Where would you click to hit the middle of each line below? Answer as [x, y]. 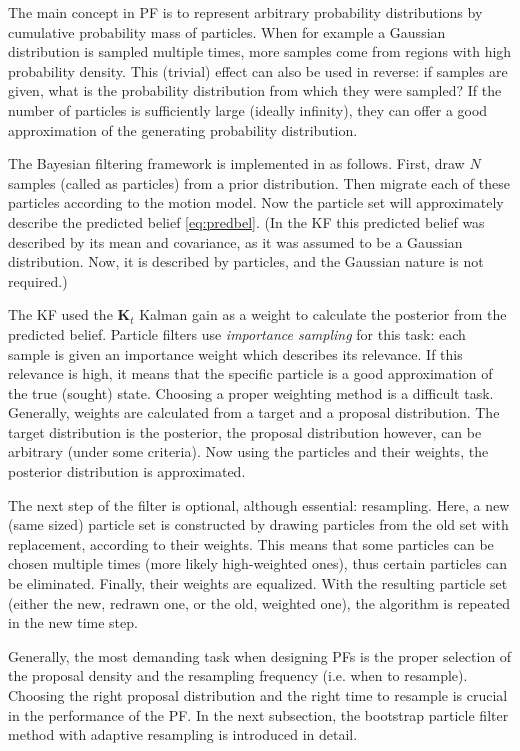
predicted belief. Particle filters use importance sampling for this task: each [237, 333]
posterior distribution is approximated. [127, 471]
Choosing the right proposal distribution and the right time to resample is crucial [258, 695]
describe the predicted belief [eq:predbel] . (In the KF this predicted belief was [246, 221]
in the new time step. [73, 622]
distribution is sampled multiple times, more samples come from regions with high [260, 51]
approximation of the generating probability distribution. [183, 129]
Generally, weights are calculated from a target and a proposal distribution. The [254, 412]
